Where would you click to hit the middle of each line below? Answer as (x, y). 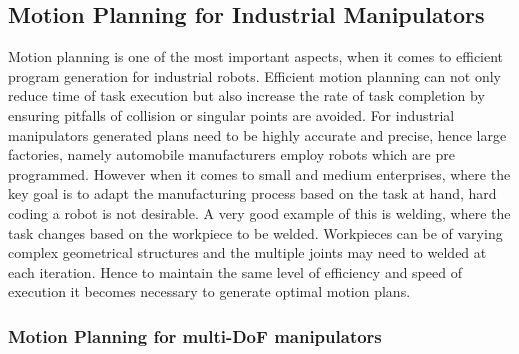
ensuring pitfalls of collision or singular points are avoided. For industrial (231, 114)
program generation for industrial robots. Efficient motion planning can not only (254, 75)
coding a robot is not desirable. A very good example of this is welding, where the (259, 212)
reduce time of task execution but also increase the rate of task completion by (246, 95)
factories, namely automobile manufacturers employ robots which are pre (231, 154)
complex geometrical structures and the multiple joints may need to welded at (247, 252)
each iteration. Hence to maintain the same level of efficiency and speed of (235, 271)
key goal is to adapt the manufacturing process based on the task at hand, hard (252, 193)
